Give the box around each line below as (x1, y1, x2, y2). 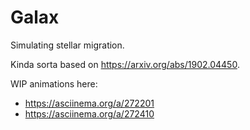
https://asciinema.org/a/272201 (24, 97, 155, 109)
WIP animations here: (10, 77, 98, 90)
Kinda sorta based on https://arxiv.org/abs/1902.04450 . (10, 58, 240, 70)
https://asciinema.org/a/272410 (24, 107, 155, 120)
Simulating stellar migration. (10, 39, 125, 51)
